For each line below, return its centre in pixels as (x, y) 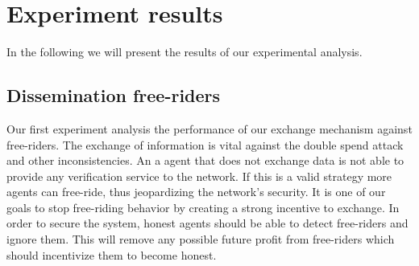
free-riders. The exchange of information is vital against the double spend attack (205, 144)
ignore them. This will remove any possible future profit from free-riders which (201, 239)
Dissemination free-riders (114, 95)
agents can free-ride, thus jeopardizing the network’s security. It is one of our (196, 192)
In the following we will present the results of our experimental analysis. (185, 52)
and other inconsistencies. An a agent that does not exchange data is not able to (205, 160)
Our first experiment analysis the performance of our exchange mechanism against (209, 128)
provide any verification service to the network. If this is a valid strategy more (199, 176)
